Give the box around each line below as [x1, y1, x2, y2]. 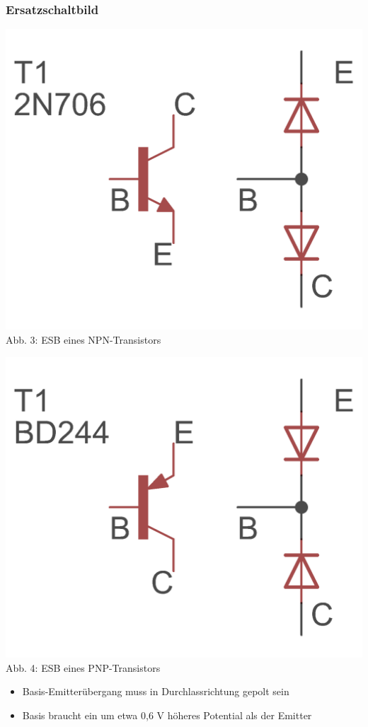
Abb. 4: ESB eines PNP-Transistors [6, 660, 161, 675]
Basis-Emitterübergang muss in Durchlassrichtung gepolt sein [22, 684, 289, 699]
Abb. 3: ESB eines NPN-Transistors [6, 332, 161, 347]
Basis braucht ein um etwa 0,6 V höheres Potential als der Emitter [22, 707, 312, 722]
